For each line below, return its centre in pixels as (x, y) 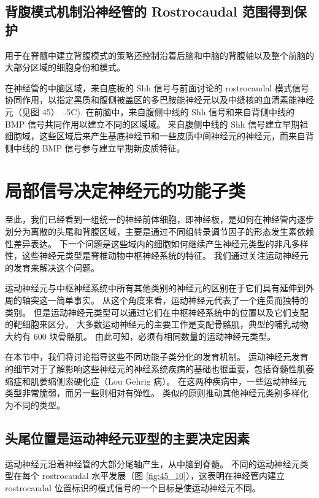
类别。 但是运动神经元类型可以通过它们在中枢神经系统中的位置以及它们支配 (157, 312)
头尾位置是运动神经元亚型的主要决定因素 (127, 438)
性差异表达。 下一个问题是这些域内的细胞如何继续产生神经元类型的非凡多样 (157, 243)
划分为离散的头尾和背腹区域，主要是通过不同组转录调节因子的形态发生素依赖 (159, 232)
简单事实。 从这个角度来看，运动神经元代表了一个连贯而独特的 (182, 300)
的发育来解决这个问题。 (52, 267)
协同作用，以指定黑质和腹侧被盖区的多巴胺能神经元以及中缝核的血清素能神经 (159, 100)
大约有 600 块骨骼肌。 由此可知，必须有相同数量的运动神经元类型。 (140, 336)
